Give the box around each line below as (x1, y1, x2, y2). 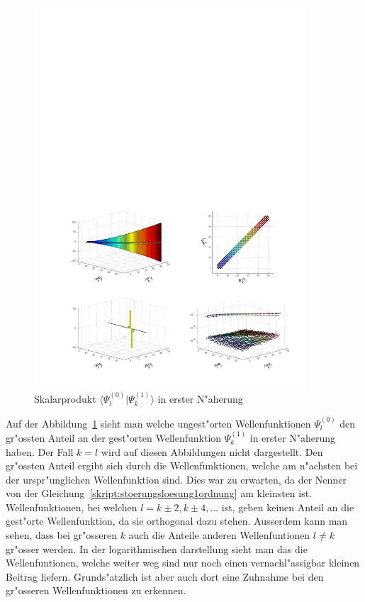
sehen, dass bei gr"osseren (6, 528, 117, 542)
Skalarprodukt (34, 391, 96, 406)
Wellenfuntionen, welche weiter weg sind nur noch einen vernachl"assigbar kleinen (6, 555, 360, 570)
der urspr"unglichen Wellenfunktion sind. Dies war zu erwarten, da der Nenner (6, 472, 347, 486)
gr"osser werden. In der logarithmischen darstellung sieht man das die (6, 541, 308, 556)
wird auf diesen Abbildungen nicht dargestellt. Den (101, 444, 323, 459)
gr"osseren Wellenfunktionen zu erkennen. (6, 583, 186, 598)
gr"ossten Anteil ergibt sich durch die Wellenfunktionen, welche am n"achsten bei (6, 458, 358, 473)
